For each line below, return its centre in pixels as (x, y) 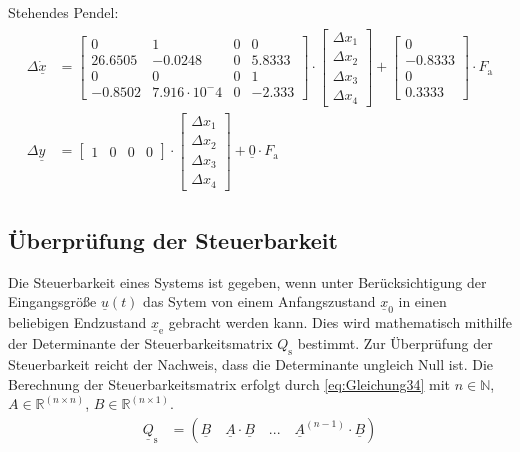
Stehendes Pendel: (63, 12)
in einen (422, 301)
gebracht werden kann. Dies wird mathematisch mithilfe (340, 322)
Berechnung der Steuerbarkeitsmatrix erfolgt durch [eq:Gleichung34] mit (229, 383)
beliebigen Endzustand (77, 322)
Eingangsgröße (52, 301)
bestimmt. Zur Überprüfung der (395, 343)
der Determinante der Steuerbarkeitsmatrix (140, 343)
